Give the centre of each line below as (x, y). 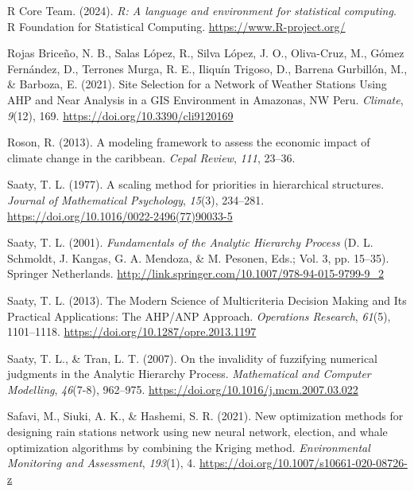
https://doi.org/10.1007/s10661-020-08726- (303, 463)
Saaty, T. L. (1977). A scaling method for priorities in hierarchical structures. (196, 184)
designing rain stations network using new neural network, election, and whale (197, 432)
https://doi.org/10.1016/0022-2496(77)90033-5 (120, 215)
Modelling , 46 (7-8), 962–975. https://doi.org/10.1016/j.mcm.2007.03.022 (183, 389)
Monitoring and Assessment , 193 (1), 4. (102, 463)
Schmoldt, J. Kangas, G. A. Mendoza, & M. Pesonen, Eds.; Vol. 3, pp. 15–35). (198, 257)
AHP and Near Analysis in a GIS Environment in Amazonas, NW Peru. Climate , (205, 99)
